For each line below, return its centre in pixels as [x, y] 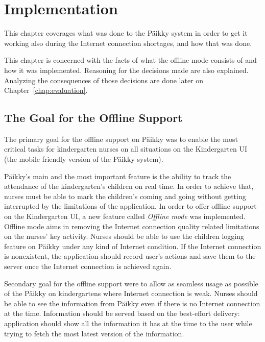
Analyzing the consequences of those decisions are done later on [104, 80]
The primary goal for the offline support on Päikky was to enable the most [121, 139]
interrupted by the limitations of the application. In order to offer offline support [130, 206]
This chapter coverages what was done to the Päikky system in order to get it [126, 33]
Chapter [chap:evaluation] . [46, 90]
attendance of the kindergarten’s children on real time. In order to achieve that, [129, 186]
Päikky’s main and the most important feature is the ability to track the [118, 176]
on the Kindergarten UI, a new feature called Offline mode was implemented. [125, 216]
